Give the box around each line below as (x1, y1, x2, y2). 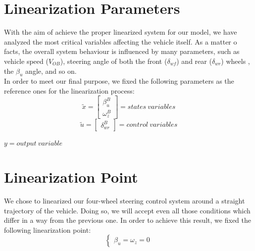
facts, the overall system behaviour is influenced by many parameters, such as (4, 46, 240, 56)
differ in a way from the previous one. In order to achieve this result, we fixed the (4, 215, 251, 225)
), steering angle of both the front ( (60, 55, 167, 66)
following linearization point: (4, 224, 91, 235)
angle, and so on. (25, 65, 77, 76)
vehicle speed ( (4, 55, 49, 66)
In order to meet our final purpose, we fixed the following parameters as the (4, 76, 234, 86)
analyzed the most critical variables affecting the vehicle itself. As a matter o (4, 36, 237, 47)
